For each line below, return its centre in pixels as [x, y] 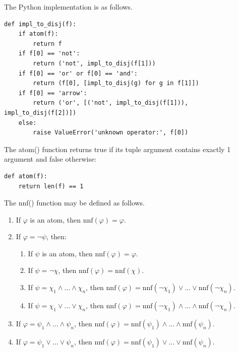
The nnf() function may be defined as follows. [75, 203]
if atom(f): [38, 34]
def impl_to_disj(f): [40, 24]
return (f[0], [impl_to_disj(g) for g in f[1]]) [116, 83]
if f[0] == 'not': [49, 54]
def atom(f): [26, 176]
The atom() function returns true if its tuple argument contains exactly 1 [117, 149]
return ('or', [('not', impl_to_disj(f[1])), [111, 103]
